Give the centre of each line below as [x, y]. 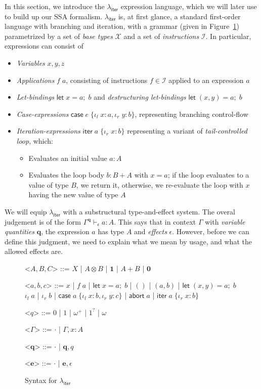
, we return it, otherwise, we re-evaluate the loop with [160, 184]
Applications [35, 80]
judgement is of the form [43, 221]
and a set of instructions [161, 36]
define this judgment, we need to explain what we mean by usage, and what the [128, 241]
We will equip [26, 211]
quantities [20, 231]
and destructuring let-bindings [140, 97]
